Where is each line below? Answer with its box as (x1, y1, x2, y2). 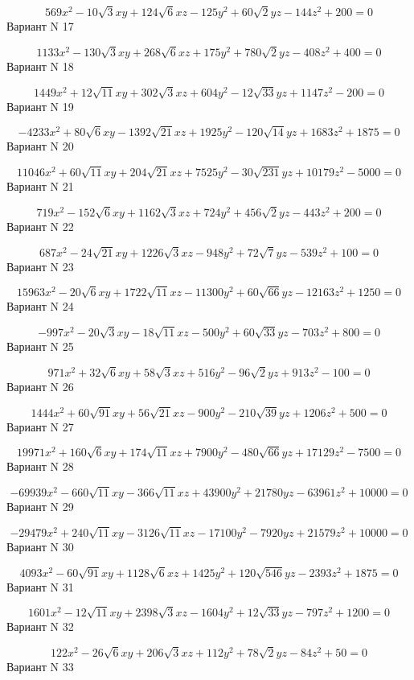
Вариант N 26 (6, 377, 74, 394)
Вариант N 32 (6, 618, 74, 635)
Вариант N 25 (6, 338, 74, 355)
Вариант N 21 (6, 178, 74, 195)
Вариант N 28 (6, 458, 74, 475)
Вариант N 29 (6, 498, 74, 515)
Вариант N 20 (6, 138, 74, 155)
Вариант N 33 (6, 658, 74, 675)
